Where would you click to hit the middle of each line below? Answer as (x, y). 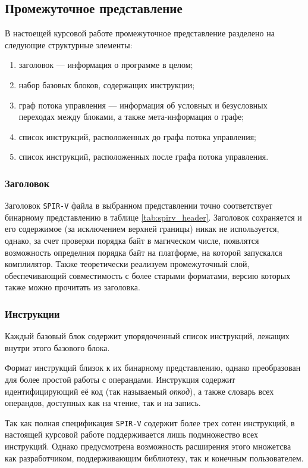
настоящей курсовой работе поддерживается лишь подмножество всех (132, 434)
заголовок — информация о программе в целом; (106, 65)
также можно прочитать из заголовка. (73, 287)
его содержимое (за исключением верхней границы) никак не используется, (142, 229)
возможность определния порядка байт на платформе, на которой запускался (144, 252)
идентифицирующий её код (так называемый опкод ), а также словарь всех (139, 391)
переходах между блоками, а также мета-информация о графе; (131, 117)
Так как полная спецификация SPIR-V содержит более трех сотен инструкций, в (150, 422)
